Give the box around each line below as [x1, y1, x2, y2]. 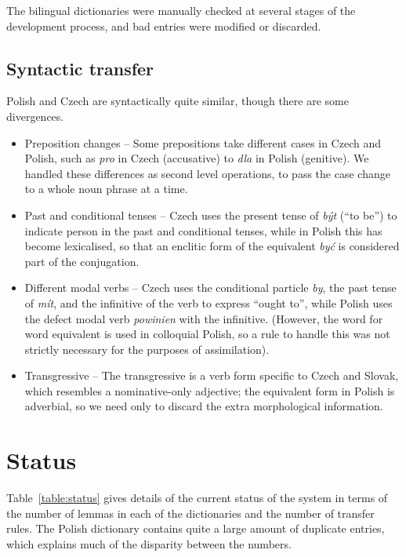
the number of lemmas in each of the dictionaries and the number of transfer [6, 504, 375, 521]
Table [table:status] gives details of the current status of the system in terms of [6, 490, 388, 506]
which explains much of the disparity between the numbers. [6, 535, 292, 552]
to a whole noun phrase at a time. [24, 180, 188, 197]
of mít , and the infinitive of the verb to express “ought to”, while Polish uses [24, 294, 393, 311]
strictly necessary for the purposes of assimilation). [24, 340, 270, 357]
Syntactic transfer [6, 56, 154, 80]
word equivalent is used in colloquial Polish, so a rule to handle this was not [24, 326, 390, 342]
